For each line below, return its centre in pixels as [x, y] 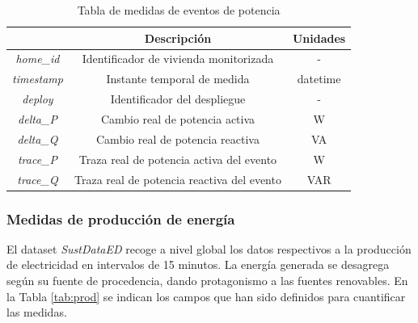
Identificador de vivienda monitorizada [178, 59]
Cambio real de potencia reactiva [178, 138]
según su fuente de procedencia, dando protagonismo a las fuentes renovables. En [207, 280]
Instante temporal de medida [178, 79]
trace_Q [38, 179]
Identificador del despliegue [178, 99]
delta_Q [38, 138]
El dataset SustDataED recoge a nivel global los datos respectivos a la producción [209, 248]
